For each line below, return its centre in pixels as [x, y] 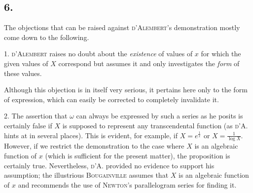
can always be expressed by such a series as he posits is [160, 116]
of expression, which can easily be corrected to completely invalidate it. [111, 99]
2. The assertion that [36, 116]
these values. [23, 73]
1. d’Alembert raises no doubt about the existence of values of [98, 54]
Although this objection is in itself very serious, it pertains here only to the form [126, 90]
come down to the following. [47, 37]
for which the [221, 54]
